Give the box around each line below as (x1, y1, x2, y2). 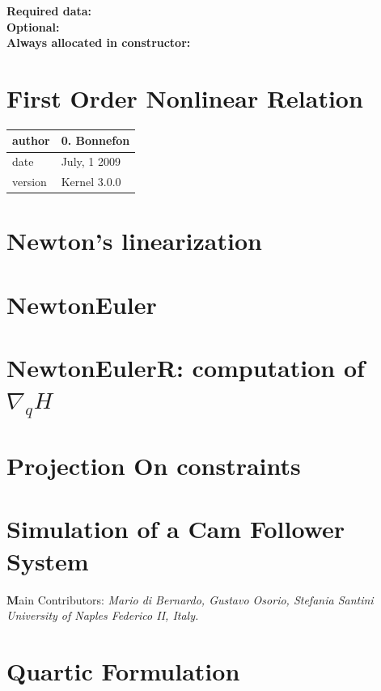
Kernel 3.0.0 (61, 173, 121, 190)
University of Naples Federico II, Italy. (6, 607, 199, 624)
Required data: (6, 2, 92, 19)
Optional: (6, 18, 60, 35)
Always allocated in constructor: (6, 34, 191, 51)
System (6, 544, 89, 577)
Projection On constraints (6, 449, 301, 482)
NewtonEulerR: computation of (6, 351, 365, 384)
